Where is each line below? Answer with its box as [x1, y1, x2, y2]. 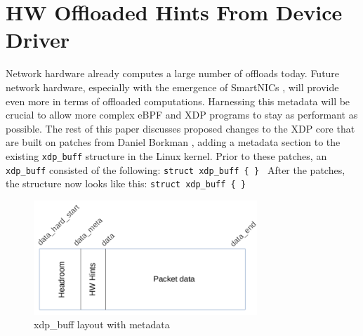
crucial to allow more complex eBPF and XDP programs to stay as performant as [6, 107, 358, 122]
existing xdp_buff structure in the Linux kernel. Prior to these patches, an [6, 148, 327, 163]
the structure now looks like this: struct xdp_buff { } [6, 176, 246, 191]
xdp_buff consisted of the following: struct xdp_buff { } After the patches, [6, 162, 345, 177]
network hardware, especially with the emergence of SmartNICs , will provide [6, 79, 339, 94]
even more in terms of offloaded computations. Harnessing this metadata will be [6, 93, 350, 108]
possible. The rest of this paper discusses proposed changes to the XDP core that [6, 121, 355, 135]
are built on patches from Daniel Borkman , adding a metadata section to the [6, 135, 341, 149]
